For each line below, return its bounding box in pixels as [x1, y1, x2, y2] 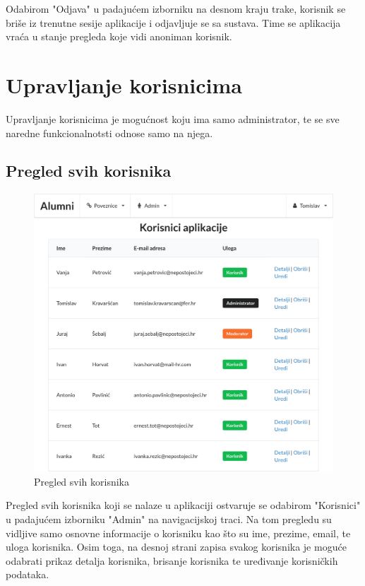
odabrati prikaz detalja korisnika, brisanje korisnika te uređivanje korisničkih [6, 553, 338, 568]
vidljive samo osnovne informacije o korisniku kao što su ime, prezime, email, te [6, 525, 351, 540]
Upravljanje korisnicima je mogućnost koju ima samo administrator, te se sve [6, 111, 340, 126]
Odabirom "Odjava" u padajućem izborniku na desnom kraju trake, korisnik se [6, 1, 346, 16]
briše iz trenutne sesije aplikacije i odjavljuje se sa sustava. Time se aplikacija [6, 15, 341, 30]
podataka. [6, 567, 49, 582]
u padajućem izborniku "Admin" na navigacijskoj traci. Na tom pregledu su [6, 512, 332, 527]
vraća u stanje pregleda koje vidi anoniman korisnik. [6, 29, 232, 44]
